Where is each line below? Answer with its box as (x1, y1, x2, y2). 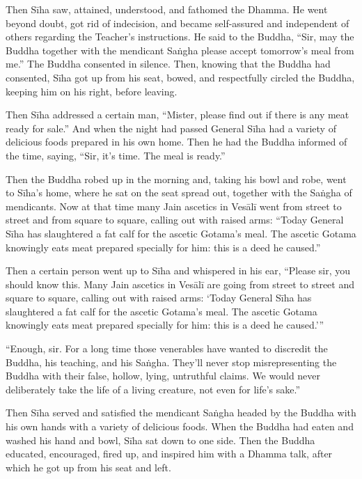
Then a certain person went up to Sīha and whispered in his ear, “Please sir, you (6, 263, 351, 278)
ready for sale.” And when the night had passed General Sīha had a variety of (6, 120, 336, 135)
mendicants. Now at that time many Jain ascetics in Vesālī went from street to (6, 198, 342, 213)
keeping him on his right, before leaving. (6, 84, 178, 98)
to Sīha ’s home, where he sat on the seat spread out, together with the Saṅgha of (6, 185, 352, 200)
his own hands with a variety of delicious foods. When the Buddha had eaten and (6, 419, 354, 434)
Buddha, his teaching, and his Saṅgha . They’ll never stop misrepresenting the (6, 354, 337, 369)
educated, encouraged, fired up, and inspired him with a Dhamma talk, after (6, 446, 333, 461)
